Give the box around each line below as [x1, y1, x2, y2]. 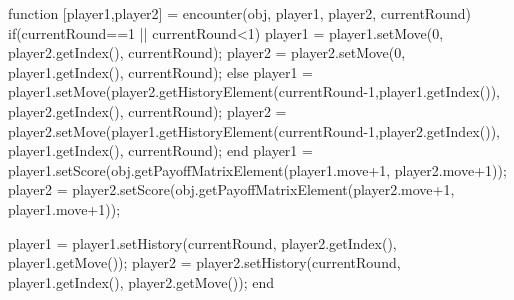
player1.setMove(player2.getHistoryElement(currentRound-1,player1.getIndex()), [8, 81, 500, 102]
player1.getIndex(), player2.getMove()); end [8, 271, 275, 292]
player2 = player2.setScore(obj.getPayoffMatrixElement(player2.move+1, [8, 179, 455, 200]
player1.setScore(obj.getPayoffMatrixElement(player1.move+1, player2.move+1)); [8, 159, 507, 180]
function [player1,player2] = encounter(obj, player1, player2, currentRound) [8, 3, 471, 23]
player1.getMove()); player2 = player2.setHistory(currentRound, [8, 252, 401, 273]
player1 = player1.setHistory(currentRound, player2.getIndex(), [8, 232, 397, 253]
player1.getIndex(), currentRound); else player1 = [8, 61, 313, 82]
